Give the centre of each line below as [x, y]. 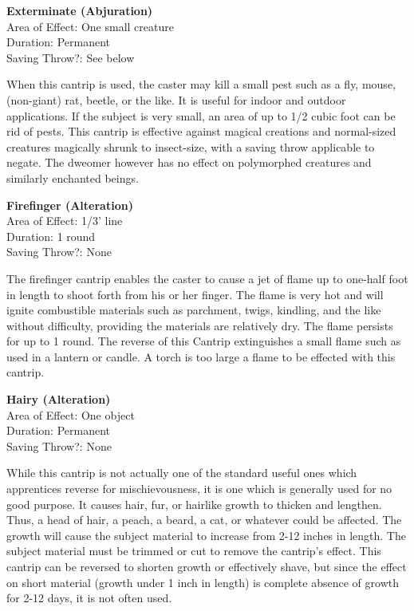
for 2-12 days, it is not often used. [89, 598]
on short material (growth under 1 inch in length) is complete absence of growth [203, 582]
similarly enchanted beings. [73, 177]
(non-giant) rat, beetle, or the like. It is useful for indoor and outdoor [176, 99]
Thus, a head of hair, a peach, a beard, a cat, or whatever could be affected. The [204, 520]
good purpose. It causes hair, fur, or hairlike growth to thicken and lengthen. [194, 504]
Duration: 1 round [51, 236]
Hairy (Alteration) [59, 399]
